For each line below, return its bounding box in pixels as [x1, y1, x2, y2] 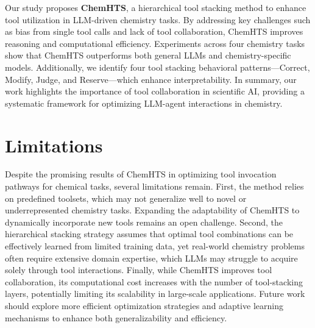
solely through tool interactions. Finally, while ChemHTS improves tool [5, 263, 272, 276]
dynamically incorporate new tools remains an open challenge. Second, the [5, 215, 283, 228]
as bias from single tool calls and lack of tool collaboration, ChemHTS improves [5, 25, 303, 38]
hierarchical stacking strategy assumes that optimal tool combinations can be [5, 227, 294, 240]
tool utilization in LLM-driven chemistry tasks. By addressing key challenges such [5, 13, 311, 26]
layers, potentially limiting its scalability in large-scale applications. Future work [5, 287, 305, 300]
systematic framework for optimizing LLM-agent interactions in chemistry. [5, 96, 283, 109]
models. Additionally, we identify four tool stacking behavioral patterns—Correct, [5, 60, 310, 73]
